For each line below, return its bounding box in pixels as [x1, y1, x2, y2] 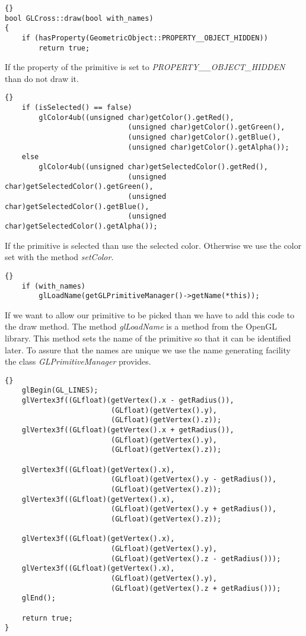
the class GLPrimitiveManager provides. [5, 355, 151, 368]
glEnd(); [21, 594, 56, 603]
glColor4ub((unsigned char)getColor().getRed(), [39, 113, 234, 122]
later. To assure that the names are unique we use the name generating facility [5, 343, 291, 356]
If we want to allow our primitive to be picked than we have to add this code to [5, 308, 295, 321]
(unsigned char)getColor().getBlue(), [128, 133, 281, 142]
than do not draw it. [5, 72, 79, 84]
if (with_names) [21, 281, 86, 290]
